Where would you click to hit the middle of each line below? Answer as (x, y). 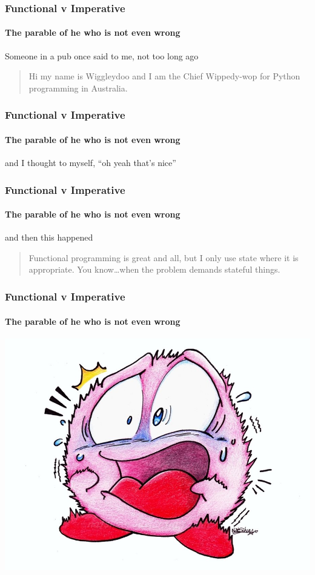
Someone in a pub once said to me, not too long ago (102, 55)
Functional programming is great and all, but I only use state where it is (164, 257)
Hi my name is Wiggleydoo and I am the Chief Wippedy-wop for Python (164, 76)
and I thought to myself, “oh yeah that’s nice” (91, 163)
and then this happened (49, 237)
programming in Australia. (78, 88)
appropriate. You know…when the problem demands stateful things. (154, 269)
